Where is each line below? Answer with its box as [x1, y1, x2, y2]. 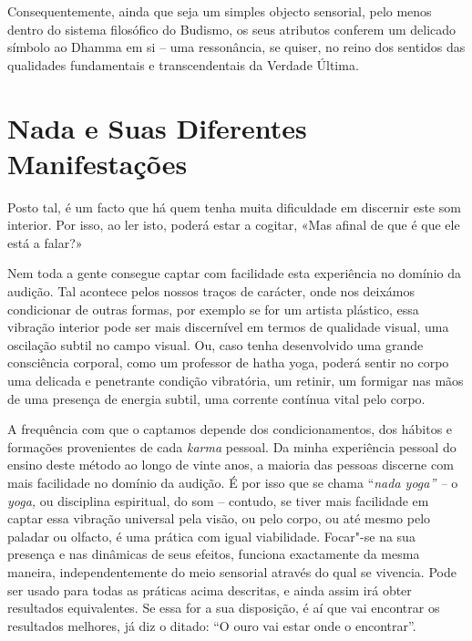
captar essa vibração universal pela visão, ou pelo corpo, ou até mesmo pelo [7, 509, 431, 528]
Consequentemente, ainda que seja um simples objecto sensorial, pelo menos [7, 2, 432, 20]
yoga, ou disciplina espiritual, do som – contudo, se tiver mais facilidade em [7, 491, 429, 510]
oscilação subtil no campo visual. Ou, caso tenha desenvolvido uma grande [7, 335, 424, 354]
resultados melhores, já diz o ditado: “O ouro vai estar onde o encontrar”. [7, 615, 416, 635]
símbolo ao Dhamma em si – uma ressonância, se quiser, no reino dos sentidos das [7, 37, 466, 57]
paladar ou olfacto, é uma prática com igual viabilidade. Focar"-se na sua [7, 526, 416, 545]
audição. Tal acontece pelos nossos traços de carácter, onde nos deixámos [7, 282, 416, 301]
